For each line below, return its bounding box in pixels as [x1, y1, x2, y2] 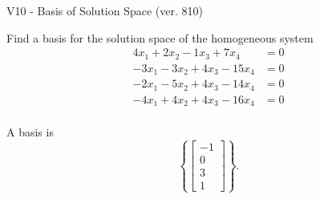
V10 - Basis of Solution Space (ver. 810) [6, 2, 203, 18]
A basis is [6, 124, 54, 140]
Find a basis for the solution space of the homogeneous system [6, 29, 314, 46]
